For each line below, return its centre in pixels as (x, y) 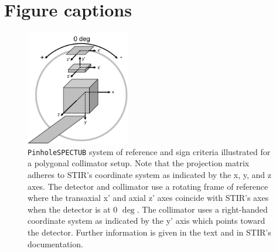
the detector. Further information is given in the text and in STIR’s (149, 232)
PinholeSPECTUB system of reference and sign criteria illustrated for (149, 151)
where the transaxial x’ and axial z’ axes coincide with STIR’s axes (148, 198)
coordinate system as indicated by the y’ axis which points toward (146, 221)
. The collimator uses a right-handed (202, 209)
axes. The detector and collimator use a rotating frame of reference (148, 186)
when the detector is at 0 (73, 209)
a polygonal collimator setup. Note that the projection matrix (139, 163)
